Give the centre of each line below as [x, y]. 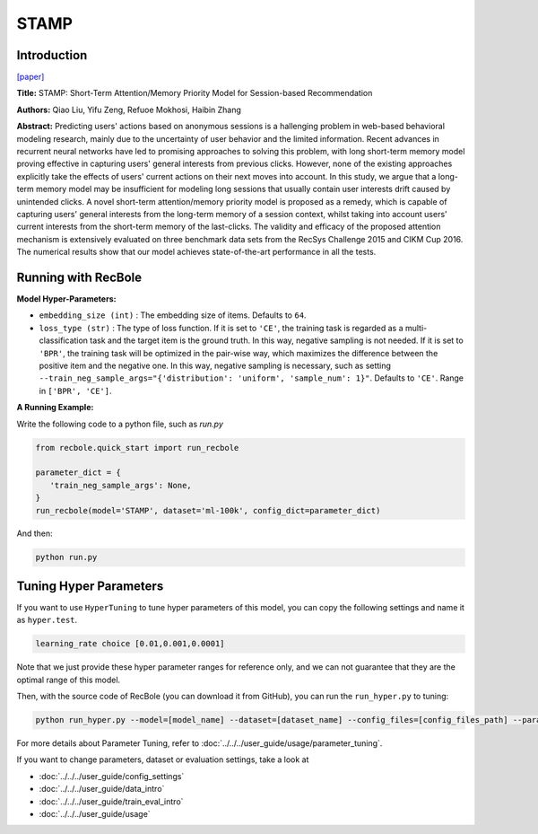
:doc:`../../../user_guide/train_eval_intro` [111, 801]
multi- [416, 328]
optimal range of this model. [69, 680]
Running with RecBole [79, 277]
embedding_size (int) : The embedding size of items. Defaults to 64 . [173, 315]
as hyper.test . [47, 620]
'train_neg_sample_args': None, [121, 485]
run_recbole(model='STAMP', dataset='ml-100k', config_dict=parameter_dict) [208, 510]
